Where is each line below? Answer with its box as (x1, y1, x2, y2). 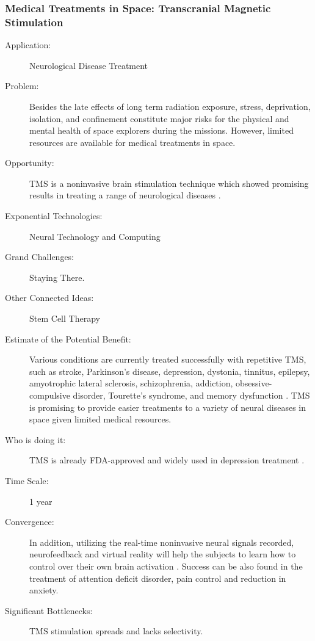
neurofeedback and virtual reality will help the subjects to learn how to (29, 548, 296, 560)
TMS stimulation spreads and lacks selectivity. (29, 625, 203, 637)
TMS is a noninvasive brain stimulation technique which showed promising (29, 176, 309, 189)
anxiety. (29, 584, 59, 596)
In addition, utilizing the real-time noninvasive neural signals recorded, (29, 535, 294, 548)
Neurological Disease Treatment (29, 59, 148, 71)
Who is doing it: (5, 433, 66, 446)
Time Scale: (5, 474, 49, 487)
